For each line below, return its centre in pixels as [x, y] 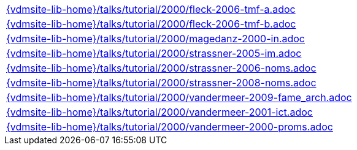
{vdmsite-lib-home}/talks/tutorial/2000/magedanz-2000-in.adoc [156, 39]
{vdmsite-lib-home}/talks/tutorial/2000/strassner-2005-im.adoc [154, 53]
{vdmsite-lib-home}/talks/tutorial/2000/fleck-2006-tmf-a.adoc [151, 9]
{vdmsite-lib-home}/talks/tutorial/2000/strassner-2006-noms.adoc [161, 68]
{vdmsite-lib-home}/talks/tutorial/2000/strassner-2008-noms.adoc [161, 83]
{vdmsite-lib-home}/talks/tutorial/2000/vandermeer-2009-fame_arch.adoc [179, 97]
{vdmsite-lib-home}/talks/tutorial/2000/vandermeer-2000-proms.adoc [170, 127]
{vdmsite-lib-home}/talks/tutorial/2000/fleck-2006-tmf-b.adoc [151, 24]
